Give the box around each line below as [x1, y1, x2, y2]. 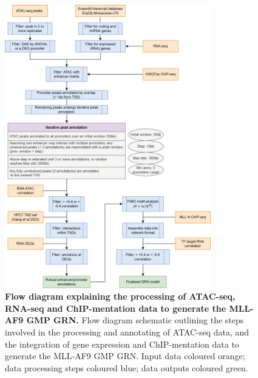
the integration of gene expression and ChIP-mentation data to [5, 337, 239, 350]
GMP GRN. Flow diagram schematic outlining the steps [26, 314, 244, 326]
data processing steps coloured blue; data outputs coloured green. [5, 361, 248, 374]
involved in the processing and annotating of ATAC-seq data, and [5, 325, 250, 338]
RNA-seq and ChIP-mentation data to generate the [5, 301, 226, 314]
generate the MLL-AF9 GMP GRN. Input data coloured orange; [5, 349, 245, 362]
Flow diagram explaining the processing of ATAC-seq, [5, 290, 236, 303]
